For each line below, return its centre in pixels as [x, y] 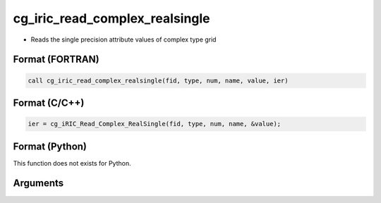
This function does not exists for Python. [72, 163]
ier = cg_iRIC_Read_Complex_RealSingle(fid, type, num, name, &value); [155, 124]
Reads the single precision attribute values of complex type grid [123, 39]
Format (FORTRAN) [56, 60]
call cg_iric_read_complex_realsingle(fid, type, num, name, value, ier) [158, 80]
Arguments [38, 183]
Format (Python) [50, 146]
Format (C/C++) [49, 103]
